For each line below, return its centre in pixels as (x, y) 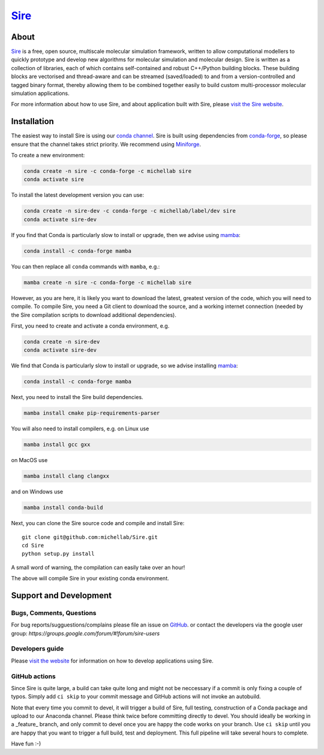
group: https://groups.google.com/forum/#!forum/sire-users (85, 633)
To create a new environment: (48, 155)
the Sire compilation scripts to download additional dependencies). (94, 314)
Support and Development (61, 595)
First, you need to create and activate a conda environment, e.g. (90, 326)
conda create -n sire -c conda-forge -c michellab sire (108, 171)
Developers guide (37, 649)
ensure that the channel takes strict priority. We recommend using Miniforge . (106, 144)
